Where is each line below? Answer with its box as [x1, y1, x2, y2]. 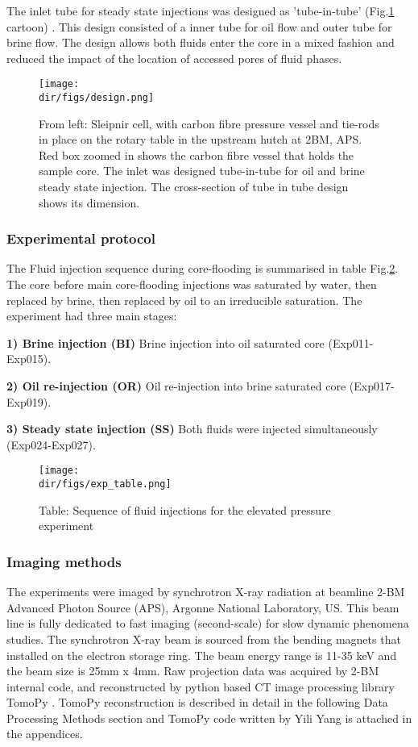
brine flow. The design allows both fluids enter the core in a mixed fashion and [6, 34, 395, 51]
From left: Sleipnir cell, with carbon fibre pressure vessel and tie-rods [39, 115, 379, 131]
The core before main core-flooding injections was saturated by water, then [6, 276, 377, 293]
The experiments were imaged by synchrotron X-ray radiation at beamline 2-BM [6, 583, 405, 600]
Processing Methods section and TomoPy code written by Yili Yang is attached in [6, 709, 412, 726]
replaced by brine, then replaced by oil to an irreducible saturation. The [6, 291, 362, 308]
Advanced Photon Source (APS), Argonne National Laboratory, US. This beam [6, 599, 399, 616]
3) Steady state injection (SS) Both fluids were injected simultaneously [6, 420, 378, 437]
